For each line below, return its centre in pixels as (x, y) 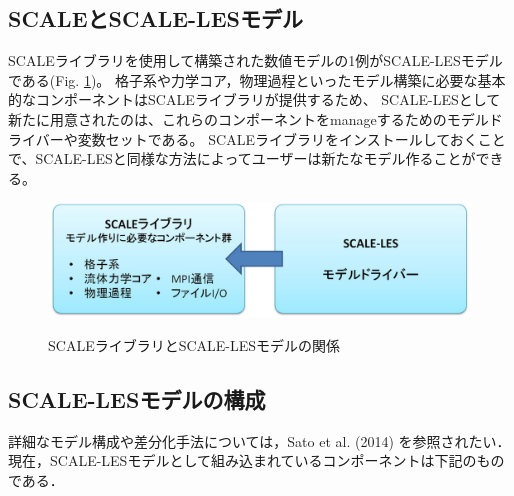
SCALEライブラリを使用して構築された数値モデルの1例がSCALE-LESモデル (255, 60)
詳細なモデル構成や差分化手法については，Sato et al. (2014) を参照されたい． (259, 440)
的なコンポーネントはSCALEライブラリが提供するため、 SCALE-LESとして (254, 99)
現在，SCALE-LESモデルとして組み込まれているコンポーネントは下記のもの (256, 460)
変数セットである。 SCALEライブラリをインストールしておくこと (291, 138)
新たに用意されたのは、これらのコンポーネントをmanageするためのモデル (248, 118)
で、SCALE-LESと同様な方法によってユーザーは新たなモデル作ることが (242, 158)
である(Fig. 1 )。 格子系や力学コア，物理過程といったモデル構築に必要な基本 (257, 79)
